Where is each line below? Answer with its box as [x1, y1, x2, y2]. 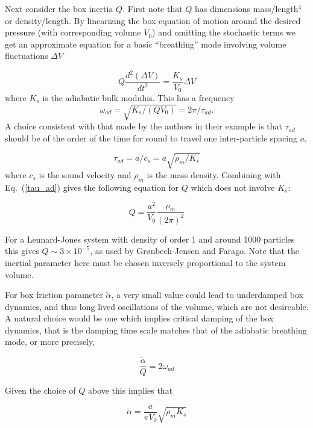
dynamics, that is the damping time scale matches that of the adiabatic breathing [5, 323, 307, 336]
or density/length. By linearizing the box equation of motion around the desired [5, 14, 301, 26]
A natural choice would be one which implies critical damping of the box [5, 312, 274, 324]
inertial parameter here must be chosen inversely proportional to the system [5, 256, 286, 268]
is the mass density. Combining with [147, 168, 281, 181]
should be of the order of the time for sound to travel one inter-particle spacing [5, 131, 298, 144]
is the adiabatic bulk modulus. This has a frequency [42, 91, 235, 104]
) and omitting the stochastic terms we [152, 26, 296, 39]
